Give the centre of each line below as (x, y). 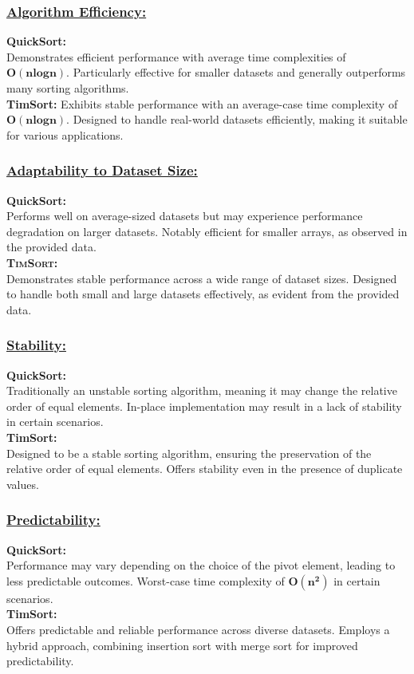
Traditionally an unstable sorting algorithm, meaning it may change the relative (202, 390)
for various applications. (65, 134)
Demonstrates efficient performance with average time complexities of (176, 56)
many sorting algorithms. (68, 88)
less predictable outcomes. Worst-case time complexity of (146, 580)
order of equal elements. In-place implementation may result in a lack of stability (204, 406)
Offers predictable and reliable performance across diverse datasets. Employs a (198, 629)
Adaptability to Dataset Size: (102, 170)
